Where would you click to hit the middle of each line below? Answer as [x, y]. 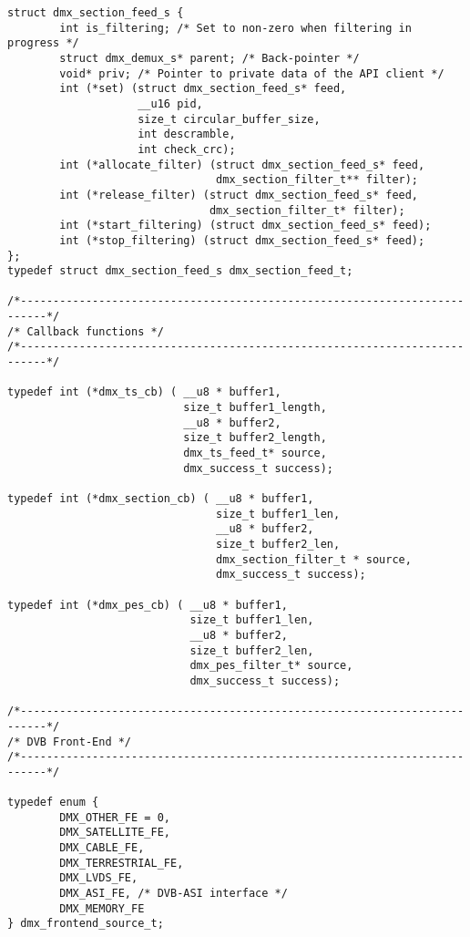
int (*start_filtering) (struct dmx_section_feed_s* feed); [245, 226]
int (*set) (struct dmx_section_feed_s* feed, [203, 89]
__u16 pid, [170, 103]
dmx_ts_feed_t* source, [255, 453]
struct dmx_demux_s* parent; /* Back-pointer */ [209, 58]
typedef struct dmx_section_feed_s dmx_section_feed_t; [180, 271]
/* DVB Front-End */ [70, 741]
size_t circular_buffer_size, [229, 119]
